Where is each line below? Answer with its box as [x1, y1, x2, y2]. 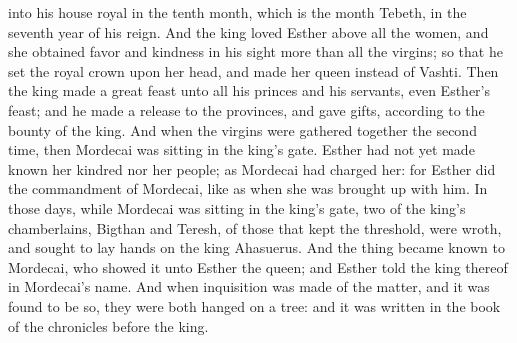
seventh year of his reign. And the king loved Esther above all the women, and [8, 21, 489, 42]
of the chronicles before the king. [8, 315, 209, 336]
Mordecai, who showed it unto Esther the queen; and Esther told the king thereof [8, 256, 508, 277]
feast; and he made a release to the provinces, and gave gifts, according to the [8, 99, 485, 120]
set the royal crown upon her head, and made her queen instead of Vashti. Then [8, 60, 499, 81]
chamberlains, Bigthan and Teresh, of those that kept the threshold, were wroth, [8, 217, 502, 238]
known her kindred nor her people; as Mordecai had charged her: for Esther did [8, 158, 496, 179]
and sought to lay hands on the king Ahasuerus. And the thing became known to [8, 237, 505, 258]
